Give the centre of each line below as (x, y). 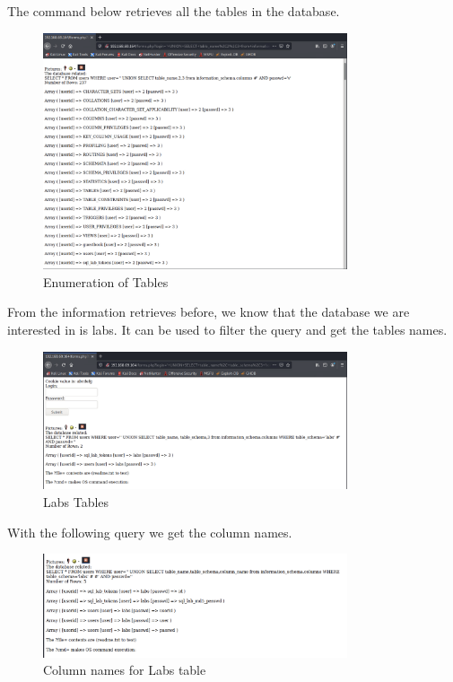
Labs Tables (76, 501)
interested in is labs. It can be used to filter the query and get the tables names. (227, 330)
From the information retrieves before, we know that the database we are (209, 312)
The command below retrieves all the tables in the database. (174, 11)
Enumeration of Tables (106, 281)
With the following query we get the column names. (150, 532)
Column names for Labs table (125, 670)
